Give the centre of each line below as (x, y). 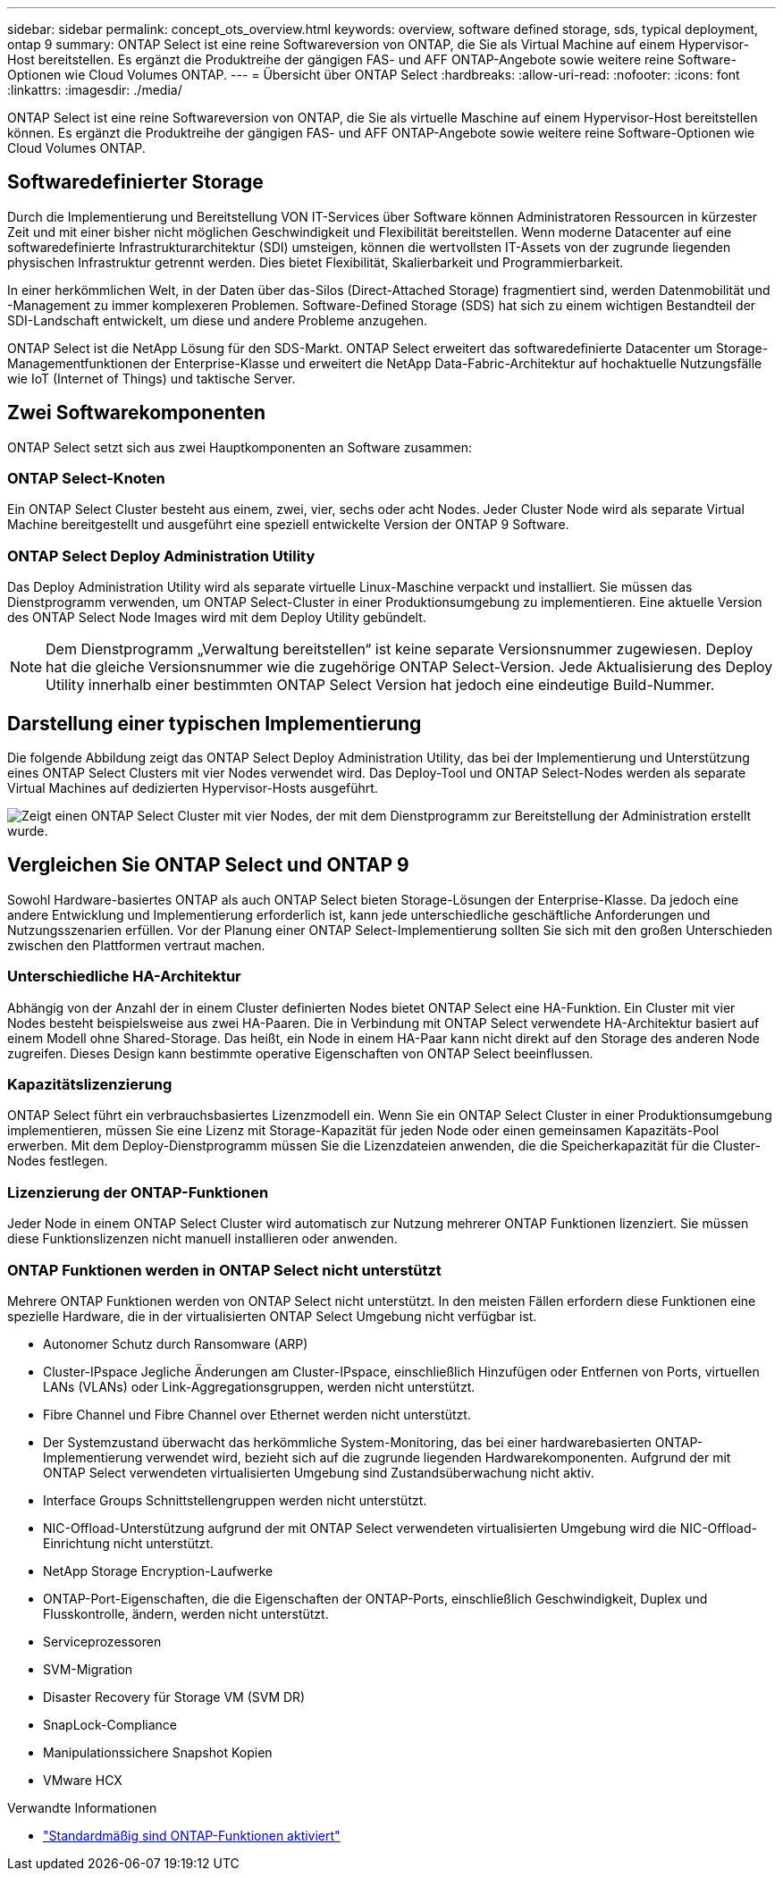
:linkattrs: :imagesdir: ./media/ (95, 90)
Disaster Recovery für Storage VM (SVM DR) (174, 1697)
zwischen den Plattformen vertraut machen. (136, 945)
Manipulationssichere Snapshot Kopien (158, 1752)
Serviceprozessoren (102, 1641)
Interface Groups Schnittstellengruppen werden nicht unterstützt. (235, 1500)
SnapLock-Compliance (110, 1724)
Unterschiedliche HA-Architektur (124, 977)
